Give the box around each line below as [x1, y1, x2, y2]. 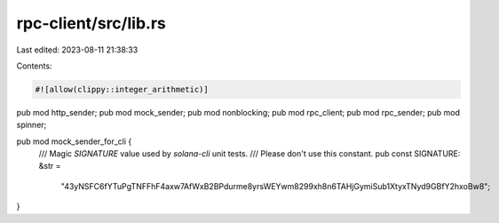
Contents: [16, 60, 52, 71]
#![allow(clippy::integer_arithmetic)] [35, 84, 209, 94]
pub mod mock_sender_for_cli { [16, 136, 132, 147]
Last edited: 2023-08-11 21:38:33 [16, 44, 139, 55]
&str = [38, 161, 61, 171]
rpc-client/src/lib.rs [16, 13, 166, 33]
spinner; [16, 120, 47, 131]
